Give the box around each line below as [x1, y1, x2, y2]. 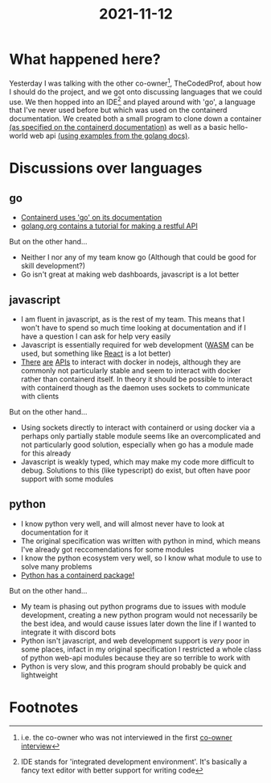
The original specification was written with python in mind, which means [20, 535, 261, 545]
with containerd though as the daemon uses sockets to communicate [20, 383, 250, 393]
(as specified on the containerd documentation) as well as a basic [9, 123, 228, 132]
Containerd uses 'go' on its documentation [20, 213, 162, 223]
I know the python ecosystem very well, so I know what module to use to [20, 553, 262, 563]
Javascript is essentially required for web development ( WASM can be [20, 340, 254, 350]
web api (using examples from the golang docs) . [29, 131, 190, 141]
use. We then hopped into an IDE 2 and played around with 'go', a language [9, 95, 256, 106]
